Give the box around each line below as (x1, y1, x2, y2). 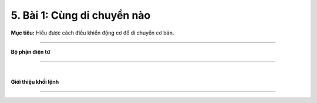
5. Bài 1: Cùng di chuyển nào (11, 9, 151, 22)
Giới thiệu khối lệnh (11, 78, 59, 85)
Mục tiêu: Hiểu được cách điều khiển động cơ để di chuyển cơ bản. (11, 29, 174, 36)
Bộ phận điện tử (11, 48, 50, 55)
